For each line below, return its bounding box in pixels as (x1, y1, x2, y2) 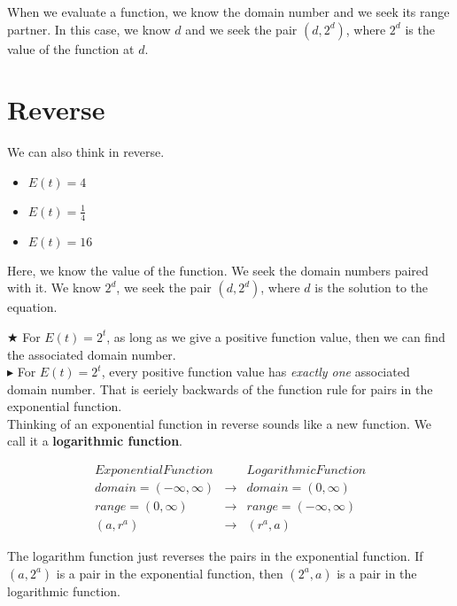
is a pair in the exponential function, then (56, 563, 283, 582)
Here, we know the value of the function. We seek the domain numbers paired (7, 260, 429, 279)
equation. (7, 298, 58, 316)
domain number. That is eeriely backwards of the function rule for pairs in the (7, 379, 433, 398)
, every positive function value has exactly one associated (101, 362, 410, 381)
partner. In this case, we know (7, 19, 171, 38)
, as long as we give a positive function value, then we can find (106, 327, 445, 346)
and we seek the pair (185, 19, 298, 38)
